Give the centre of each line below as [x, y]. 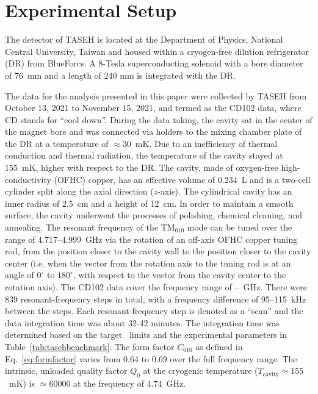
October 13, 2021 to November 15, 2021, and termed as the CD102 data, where [153, 108]
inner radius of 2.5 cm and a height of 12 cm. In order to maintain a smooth [149, 203]
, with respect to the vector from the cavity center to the [179, 275]
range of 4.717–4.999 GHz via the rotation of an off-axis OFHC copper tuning [151, 239]
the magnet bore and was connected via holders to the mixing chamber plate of [154, 131]
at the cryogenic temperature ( [201, 371]
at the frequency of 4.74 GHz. [130, 383]
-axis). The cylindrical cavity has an [225, 191]
